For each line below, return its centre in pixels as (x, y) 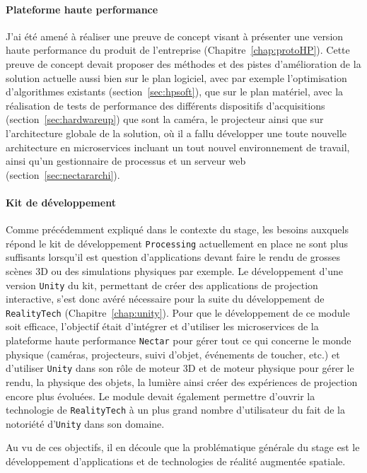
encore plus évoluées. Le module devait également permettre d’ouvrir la (161, 396)
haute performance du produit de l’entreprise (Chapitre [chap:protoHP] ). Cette (178, 50)
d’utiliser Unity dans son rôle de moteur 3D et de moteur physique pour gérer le (180, 368)
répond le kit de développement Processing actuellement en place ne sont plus (177, 243)
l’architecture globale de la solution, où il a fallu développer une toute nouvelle (176, 133)
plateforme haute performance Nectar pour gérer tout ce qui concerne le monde (179, 340)
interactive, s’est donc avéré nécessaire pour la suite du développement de (165, 299)
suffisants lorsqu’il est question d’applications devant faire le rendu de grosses (173, 257)
